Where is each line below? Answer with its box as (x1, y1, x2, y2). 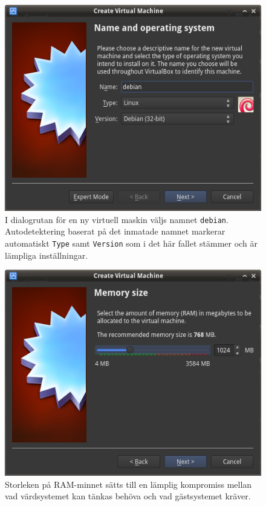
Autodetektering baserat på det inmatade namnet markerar (5, 225, 225, 238)
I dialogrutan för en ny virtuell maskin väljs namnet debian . (5, 213, 229, 225)
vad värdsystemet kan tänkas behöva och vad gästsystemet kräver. (5, 490, 251, 502)
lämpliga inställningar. (5, 248, 88, 261)
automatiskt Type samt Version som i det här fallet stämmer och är (5, 236, 258, 249)
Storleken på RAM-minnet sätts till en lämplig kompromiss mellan (5, 478, 252, 490)
